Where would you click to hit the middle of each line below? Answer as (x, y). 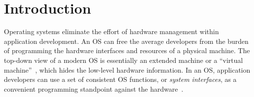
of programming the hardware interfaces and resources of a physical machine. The (127, 50)
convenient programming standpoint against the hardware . (94, 88)
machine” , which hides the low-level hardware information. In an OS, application (127, 69)
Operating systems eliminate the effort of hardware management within (112, 31)
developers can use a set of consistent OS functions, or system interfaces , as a (120, 79)
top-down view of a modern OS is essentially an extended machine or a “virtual (124, 60)
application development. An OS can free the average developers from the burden (126, 41)
